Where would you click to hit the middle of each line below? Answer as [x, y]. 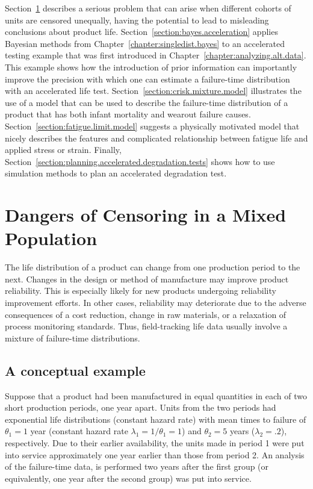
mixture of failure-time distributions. [73, 338]
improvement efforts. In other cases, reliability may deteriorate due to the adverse [156, 302]
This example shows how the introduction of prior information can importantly [151, 67]
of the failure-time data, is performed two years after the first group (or [137, 466]
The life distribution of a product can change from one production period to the [153, 267]
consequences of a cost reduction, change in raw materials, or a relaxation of [146, 314]
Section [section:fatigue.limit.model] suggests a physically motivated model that [152, 126]
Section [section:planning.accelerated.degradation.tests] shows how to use [140, 161]
